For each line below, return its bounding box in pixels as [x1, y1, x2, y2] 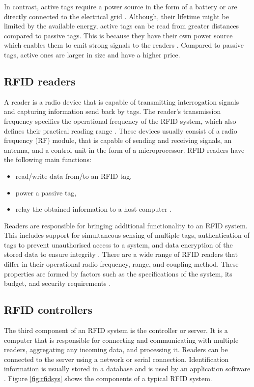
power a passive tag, [15, 187, 77, 197]
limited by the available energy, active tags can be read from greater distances [4, 21, 239, 31]
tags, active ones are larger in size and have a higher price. [4, 49, 180, 59]
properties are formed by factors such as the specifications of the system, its [4, 268, 232, 278]
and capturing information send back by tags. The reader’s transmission [4, 106, 221, 116]
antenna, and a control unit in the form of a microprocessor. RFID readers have [4, 144, 245, 155]
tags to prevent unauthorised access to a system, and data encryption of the [4, 239, 233, 249]
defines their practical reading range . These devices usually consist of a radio [4, 125, 237, 136]
